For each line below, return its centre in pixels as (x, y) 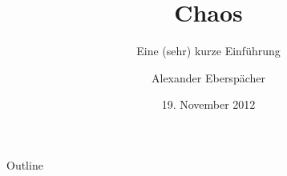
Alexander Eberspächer (208, 77)
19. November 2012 (208, 104)
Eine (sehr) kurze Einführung (208, 51)
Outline (25, 164)
